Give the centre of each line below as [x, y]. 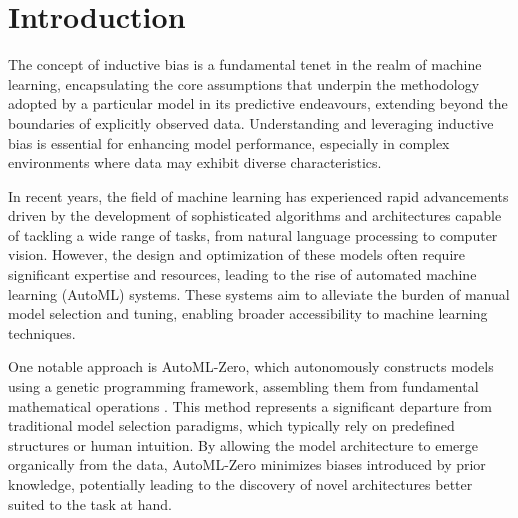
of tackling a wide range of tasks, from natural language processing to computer [253, 234]
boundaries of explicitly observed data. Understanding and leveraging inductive [251, 122]
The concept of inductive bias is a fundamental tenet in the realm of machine [245, 64]
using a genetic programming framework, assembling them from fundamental [243, 386]
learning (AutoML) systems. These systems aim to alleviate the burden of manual [259, 293]
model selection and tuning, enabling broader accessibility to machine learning [248, 313]
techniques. [42, 332]
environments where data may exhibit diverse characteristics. [195, 162]
